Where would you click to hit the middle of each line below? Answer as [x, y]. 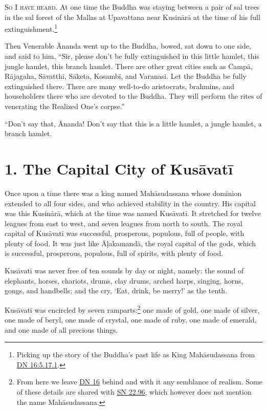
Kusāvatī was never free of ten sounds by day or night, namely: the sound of [124, 271]
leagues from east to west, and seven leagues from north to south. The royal [124, 223]
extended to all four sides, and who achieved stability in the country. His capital [130, 203]
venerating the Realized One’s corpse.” [65, 106]
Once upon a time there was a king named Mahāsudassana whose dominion [123, 193]
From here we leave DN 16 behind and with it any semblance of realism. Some [139, 382]
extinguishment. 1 [31, 28]
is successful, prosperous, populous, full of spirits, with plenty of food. [114, 253]
